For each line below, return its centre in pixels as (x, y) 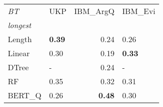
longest (20, 25)
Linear (19, 53)
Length (20, 39)
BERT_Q (25, 95)
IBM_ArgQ (94, 11)
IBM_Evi (139, 11)
